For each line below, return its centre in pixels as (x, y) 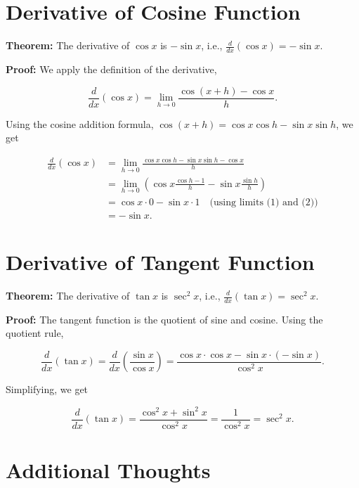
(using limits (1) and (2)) (264, 202)
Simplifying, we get (47, 389)
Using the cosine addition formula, (80, 123)
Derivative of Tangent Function (160, 262)
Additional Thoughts (108, 469)
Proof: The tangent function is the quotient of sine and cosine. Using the (164, 319)
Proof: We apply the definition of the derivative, (111, 69)
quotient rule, (35, 333)
